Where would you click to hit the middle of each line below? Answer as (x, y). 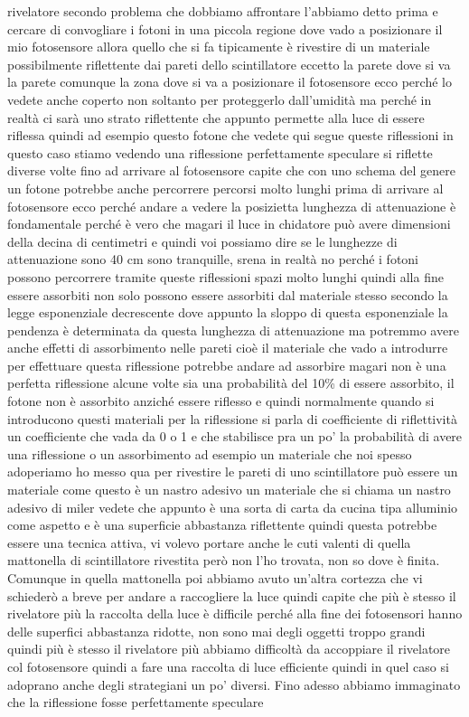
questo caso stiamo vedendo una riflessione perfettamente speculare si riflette (220, 152)
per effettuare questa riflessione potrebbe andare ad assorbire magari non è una (227, 365)
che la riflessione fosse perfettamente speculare (136, 702)
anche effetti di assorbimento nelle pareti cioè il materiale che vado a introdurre (228, 348)
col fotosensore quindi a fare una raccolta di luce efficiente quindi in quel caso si (228, 666)
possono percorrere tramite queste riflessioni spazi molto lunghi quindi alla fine (225, 276)
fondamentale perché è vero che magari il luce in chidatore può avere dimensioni (229, 224)
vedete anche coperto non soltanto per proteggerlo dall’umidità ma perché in (220, 99)
